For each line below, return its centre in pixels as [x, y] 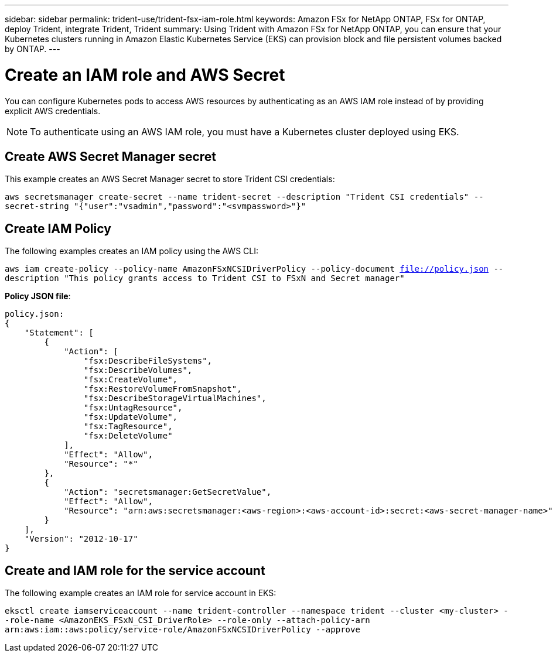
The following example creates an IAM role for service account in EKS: [141, 593]
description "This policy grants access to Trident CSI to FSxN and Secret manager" [205, 278]
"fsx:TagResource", [128, 427]
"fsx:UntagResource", [133, 408]
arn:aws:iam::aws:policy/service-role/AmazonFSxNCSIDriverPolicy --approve [182, 630]
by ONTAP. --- [33, 49]
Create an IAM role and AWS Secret [145, 75]
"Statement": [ [59, 333]
